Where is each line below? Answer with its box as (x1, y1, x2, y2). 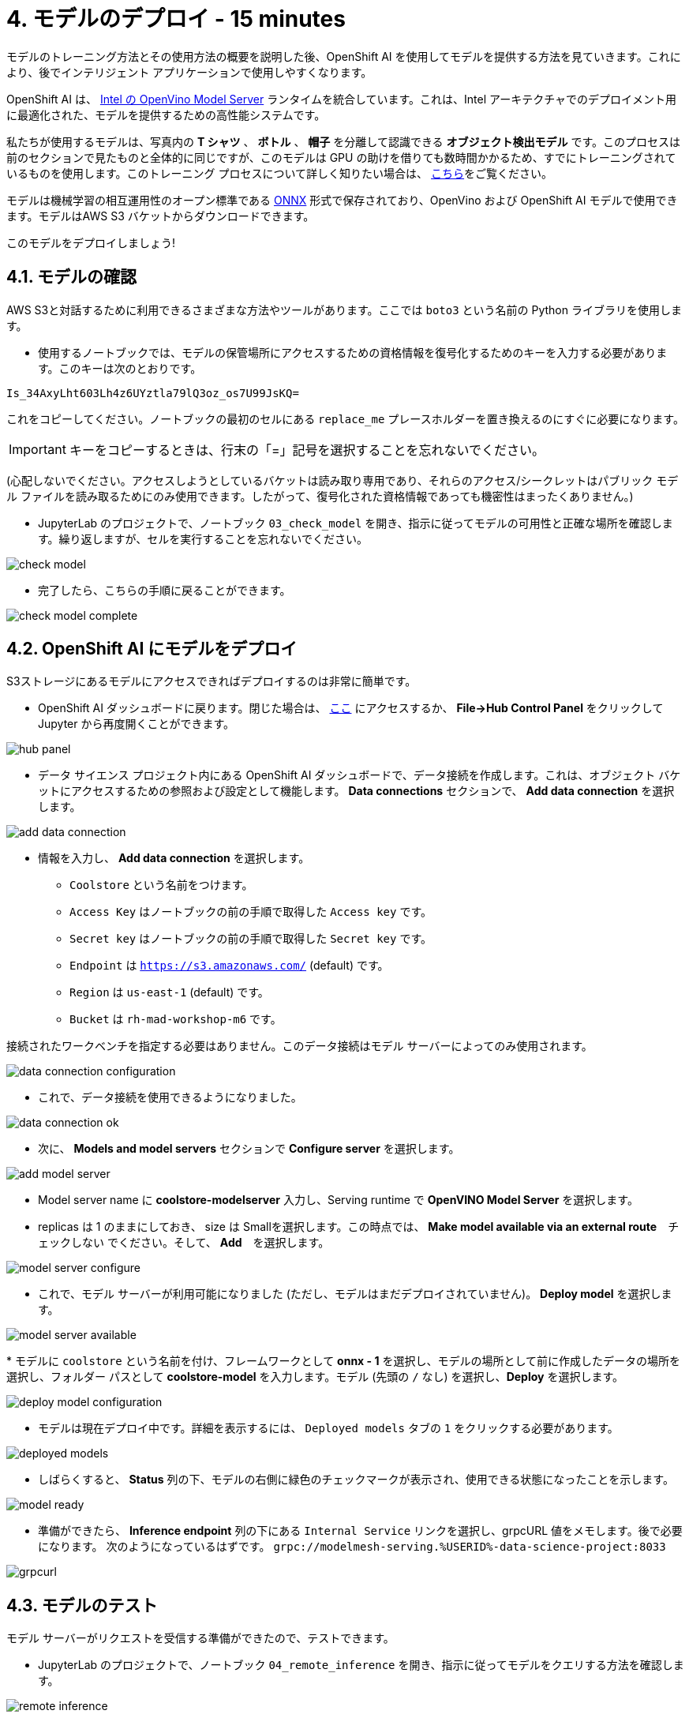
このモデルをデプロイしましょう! (6, 235, 176, 249)
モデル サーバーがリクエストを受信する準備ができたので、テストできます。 (6, 1631, 395, 1645)
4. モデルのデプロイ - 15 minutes (6, 6, 346, 32)
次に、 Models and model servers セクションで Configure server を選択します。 (38, 1142, 460, 1156)
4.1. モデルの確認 (6, 267, 137, 287)
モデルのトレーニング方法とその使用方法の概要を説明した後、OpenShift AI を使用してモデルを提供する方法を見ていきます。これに (6, 49, 681, 63)
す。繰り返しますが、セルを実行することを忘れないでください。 (38, 531, 368, 546)
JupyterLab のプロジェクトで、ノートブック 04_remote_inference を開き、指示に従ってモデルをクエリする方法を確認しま (38, 1658, 684, 1672)
